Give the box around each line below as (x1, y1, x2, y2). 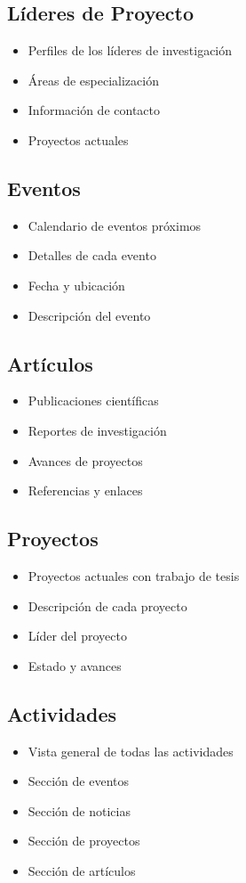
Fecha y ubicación (28, 275, 125, 294)
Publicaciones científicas (28, 391, 159, 410)
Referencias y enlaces (28, 481, 143, 500)
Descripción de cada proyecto (28, 596, 187, 615)
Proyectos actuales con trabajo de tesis (28, 566, 240, 585)
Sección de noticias (28, 801, 131, 820)
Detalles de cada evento (28, 246, 156, 265)
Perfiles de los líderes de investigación (28, 41, 233, 60)
